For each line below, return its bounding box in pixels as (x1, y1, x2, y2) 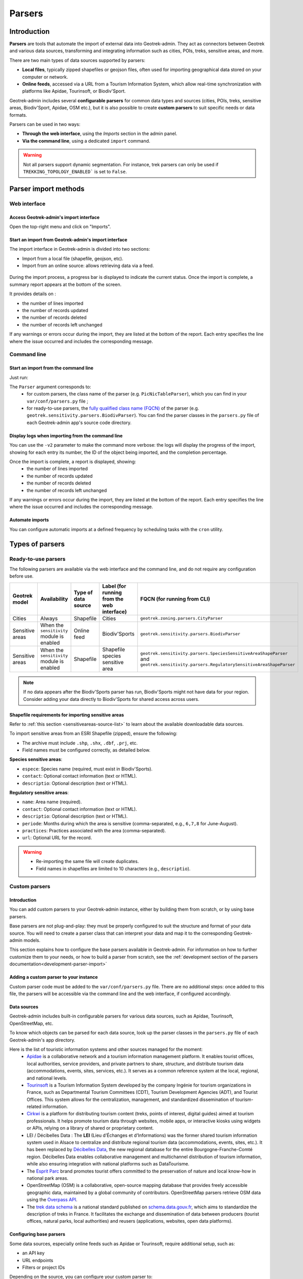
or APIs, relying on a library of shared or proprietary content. (27, 1125, 154, 1131)
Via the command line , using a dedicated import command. (22, 138, 150, 144)
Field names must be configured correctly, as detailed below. (22, 747, 150, 753)
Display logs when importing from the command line (9, 432, 123, 438)
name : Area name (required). (22, 799, 82, 805)
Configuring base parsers (9, 1231, 66, 1238)
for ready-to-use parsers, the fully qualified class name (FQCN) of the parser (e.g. (27, 405, 199, 411)
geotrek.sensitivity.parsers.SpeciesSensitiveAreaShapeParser (140, 650, 288, 656)
